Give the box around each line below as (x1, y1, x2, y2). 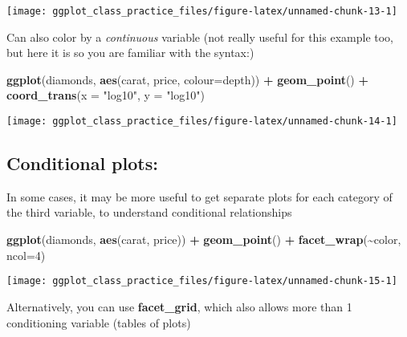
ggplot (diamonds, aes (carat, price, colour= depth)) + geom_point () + (6, 71, 369, 87)
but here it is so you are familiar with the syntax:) (6, 44, 254, 61)
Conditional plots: (6, 151, 158, 176)
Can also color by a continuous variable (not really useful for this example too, (6, 28, 393, 45)
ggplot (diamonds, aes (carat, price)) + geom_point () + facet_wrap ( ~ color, (6, 231, 401, 248)
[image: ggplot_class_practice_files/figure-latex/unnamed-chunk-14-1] (6, 116, 397, 128)
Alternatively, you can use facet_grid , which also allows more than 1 (6, 298, 352, 315)
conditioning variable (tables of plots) (6, 314, 191, 331)
